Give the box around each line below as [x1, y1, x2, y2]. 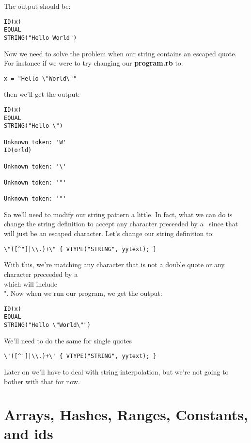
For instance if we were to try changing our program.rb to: [4, 58, 183, 68]
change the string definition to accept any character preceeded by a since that [4, 219, 238, 229]
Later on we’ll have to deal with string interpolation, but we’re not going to [4, 366, 229, 376]
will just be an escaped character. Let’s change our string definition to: [4, 228, 214, 239]
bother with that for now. [4, 376, 80, 386]
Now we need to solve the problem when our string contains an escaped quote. [4, 48, 237, 58]
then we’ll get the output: [4, 89, 80, 99]
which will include [4, 278, 58, 289]
